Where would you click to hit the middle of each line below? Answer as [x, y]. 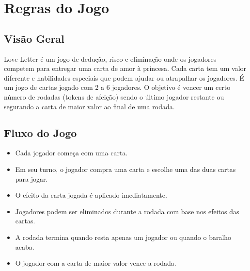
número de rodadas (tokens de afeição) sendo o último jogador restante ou [114, 96]
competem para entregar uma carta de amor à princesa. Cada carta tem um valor [125, 68]
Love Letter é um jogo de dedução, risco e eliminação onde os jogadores [110, 59]
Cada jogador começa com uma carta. [71, 153]
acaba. [25, 246]
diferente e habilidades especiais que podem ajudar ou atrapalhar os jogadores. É [124, 77]
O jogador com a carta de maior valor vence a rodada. [96, 263]
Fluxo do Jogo [40, 132]
